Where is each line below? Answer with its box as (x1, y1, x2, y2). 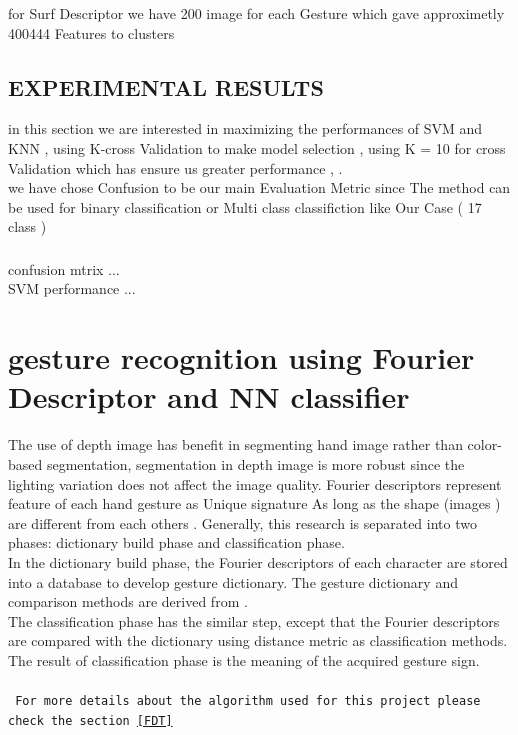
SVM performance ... (8, 278, 136, 299)
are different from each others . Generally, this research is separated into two (8, 512, 477, 533)
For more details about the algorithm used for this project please (15, 694, 481, 709)
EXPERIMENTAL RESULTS (8, 71, 324, 102)
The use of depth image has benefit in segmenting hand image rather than (8, 434, 463, 455)
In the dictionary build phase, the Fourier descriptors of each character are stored (8, 551, 508, 572)
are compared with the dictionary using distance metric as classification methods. (8, 630, 508, 651)
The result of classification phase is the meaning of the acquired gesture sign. (8, 649, 480, 670)
